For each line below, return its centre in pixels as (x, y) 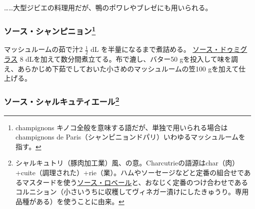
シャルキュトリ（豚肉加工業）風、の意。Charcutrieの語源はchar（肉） (127, 163)
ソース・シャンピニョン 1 (50, 30)
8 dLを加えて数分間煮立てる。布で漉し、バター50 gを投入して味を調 (129, 59)
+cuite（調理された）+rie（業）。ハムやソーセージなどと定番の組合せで (130, 172)
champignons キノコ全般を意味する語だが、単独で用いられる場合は (122, 127)
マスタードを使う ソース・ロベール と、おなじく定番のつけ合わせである (135, 182)
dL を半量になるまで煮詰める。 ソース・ (155, 49)
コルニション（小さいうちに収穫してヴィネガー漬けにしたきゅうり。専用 (132, 192)
